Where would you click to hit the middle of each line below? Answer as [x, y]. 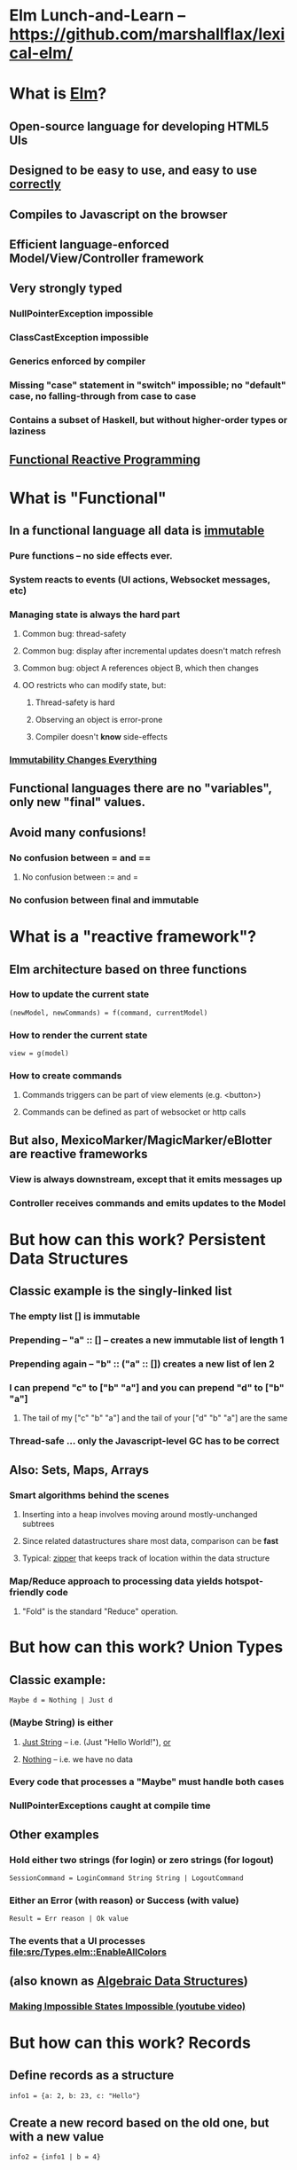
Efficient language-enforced [90, 244]
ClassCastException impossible [79, 338]
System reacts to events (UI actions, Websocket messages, [140, 579]
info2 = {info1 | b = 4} [55, 2157]
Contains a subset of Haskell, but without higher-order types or [148, 419]
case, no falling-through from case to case [103, 396]
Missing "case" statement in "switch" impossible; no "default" [148, 385]
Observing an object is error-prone [99, 720]
